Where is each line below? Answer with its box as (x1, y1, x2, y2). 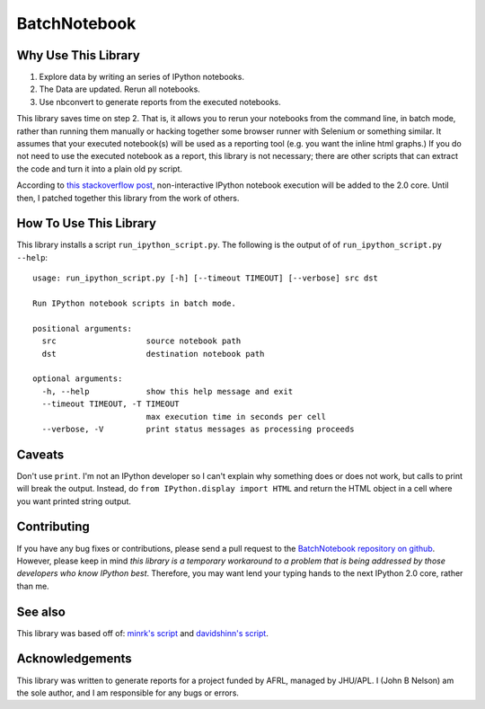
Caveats (16, 447, 65, 462)
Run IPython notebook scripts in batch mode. (32, 298, 237, 309)
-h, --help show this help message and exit (41, 386, 294, 396)
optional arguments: (32, 374, 123, 384)
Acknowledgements (16, 651, 132, 667)
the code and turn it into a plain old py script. (16, 163, 183, 174)
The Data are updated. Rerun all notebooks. (39, 84, 201, 94)
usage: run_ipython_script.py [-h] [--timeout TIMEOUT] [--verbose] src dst (32, 273, 379, 283)
